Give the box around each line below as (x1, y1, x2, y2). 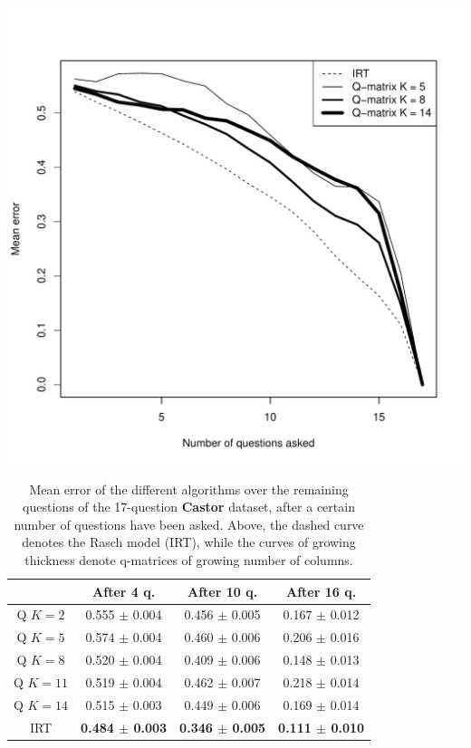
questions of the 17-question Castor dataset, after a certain (23, 497, 355, 516)
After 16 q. (285, 581, 357, 600)
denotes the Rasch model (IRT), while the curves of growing (22, 532, 356, 551)
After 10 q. (187, 581, 258, 600)
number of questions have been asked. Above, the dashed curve (14, 514, 364, 533)
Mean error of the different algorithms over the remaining (29, 479, 349, 498)
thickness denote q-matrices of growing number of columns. (24, 550, 353, 569)
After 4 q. (92, 581, 156, 600)
